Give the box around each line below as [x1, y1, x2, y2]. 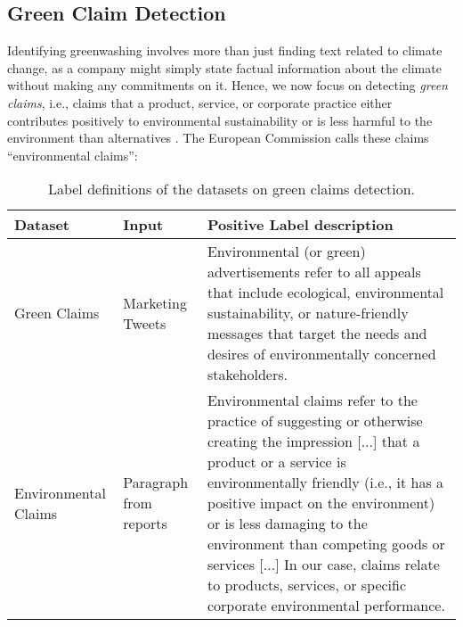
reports [123, 513, 167, 534]
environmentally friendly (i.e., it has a [207, 472, 444, 493]
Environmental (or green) [207, 241, 366, 262]
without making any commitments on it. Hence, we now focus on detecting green [7, 76, 448, 95]
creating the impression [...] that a [207, 431, 420, 452]
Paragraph [123, 472, 189, 493]
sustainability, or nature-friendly [207, 302, 409, 324]
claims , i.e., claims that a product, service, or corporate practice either [7, 93, 393, 111]
